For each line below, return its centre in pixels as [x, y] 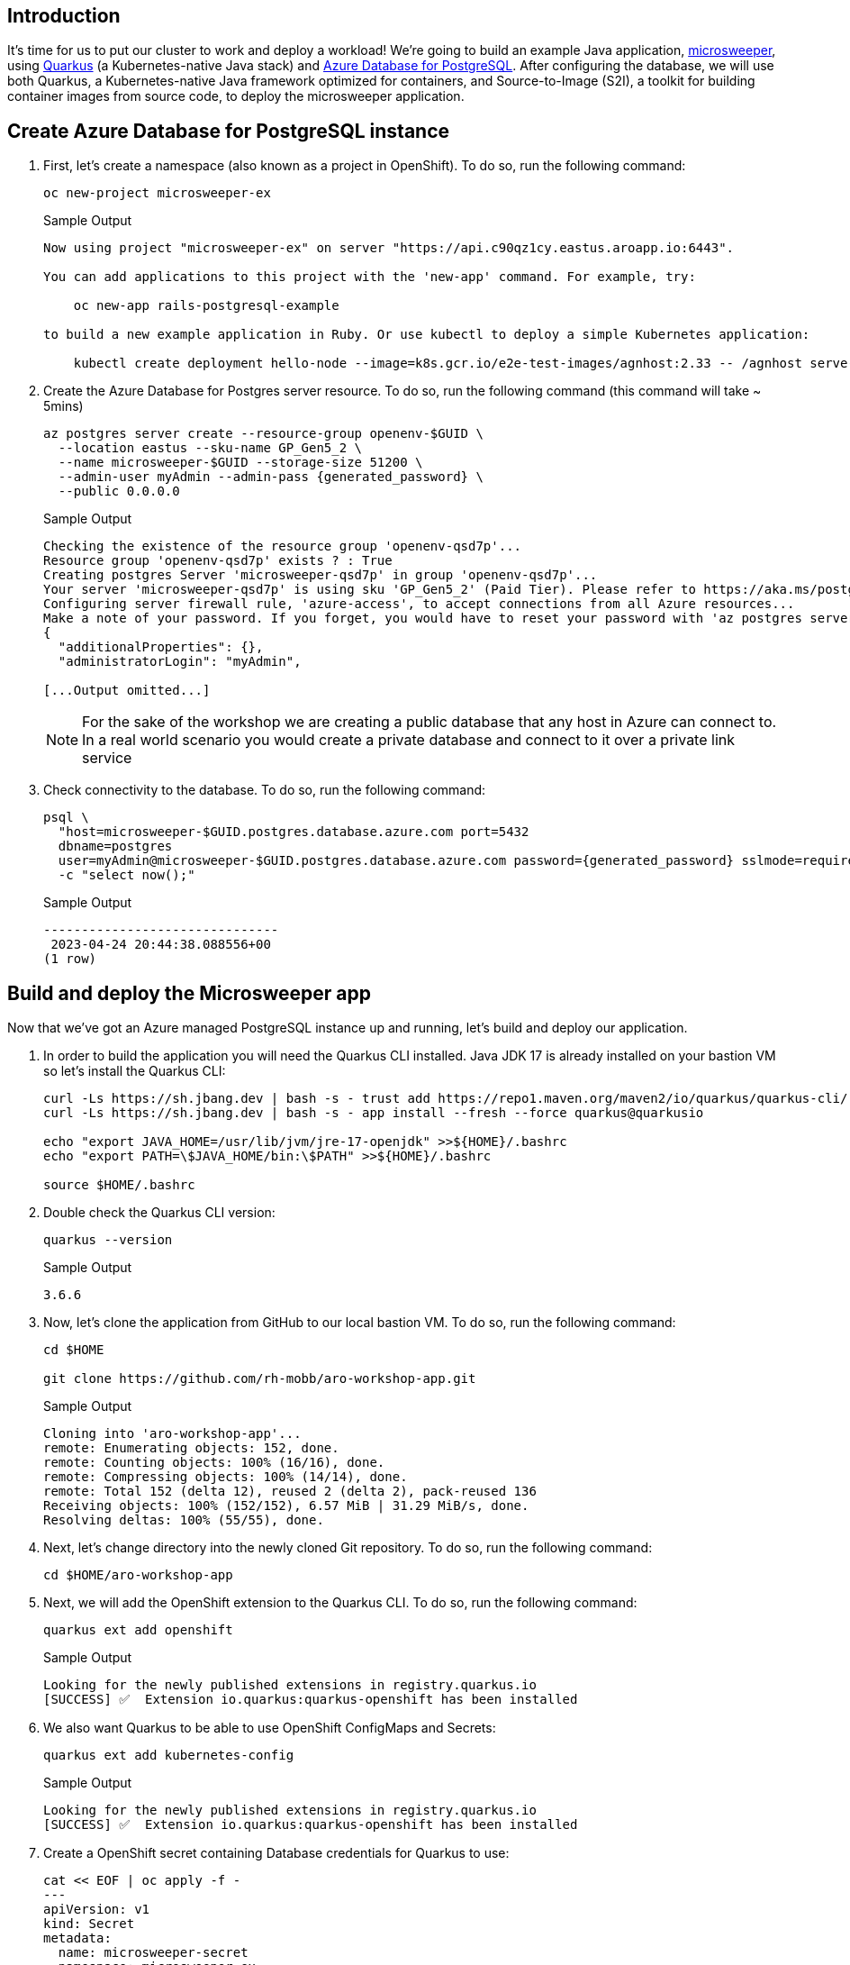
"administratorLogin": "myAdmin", [180, 662]
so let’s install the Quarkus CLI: [135, 1071]
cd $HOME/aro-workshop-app [138, 1575]
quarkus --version [108, 1240]
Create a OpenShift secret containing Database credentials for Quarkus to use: [276, 1853]
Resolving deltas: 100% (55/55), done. [184, 1520]
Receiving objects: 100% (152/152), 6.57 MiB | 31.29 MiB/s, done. [286, 1506]
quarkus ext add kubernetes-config [169, 1756]
